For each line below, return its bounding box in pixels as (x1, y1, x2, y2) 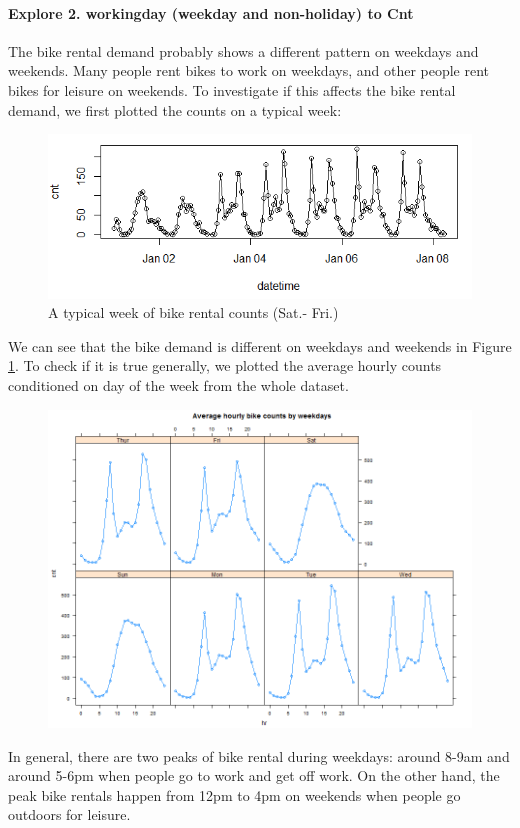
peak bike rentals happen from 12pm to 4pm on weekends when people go (8, 784, 461, 805)
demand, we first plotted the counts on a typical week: (8, 99, 342, 120)
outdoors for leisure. (8, 804, 131, 825)
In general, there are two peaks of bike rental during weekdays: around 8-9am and (8, 745, 510, 766)
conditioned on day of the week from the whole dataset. (8, 374, 349, 395)
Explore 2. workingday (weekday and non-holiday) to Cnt (8, 2, 414, 23)
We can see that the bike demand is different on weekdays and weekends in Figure (8, 335, 512, 356)
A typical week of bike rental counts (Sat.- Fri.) (48, 302, 339, 323)
